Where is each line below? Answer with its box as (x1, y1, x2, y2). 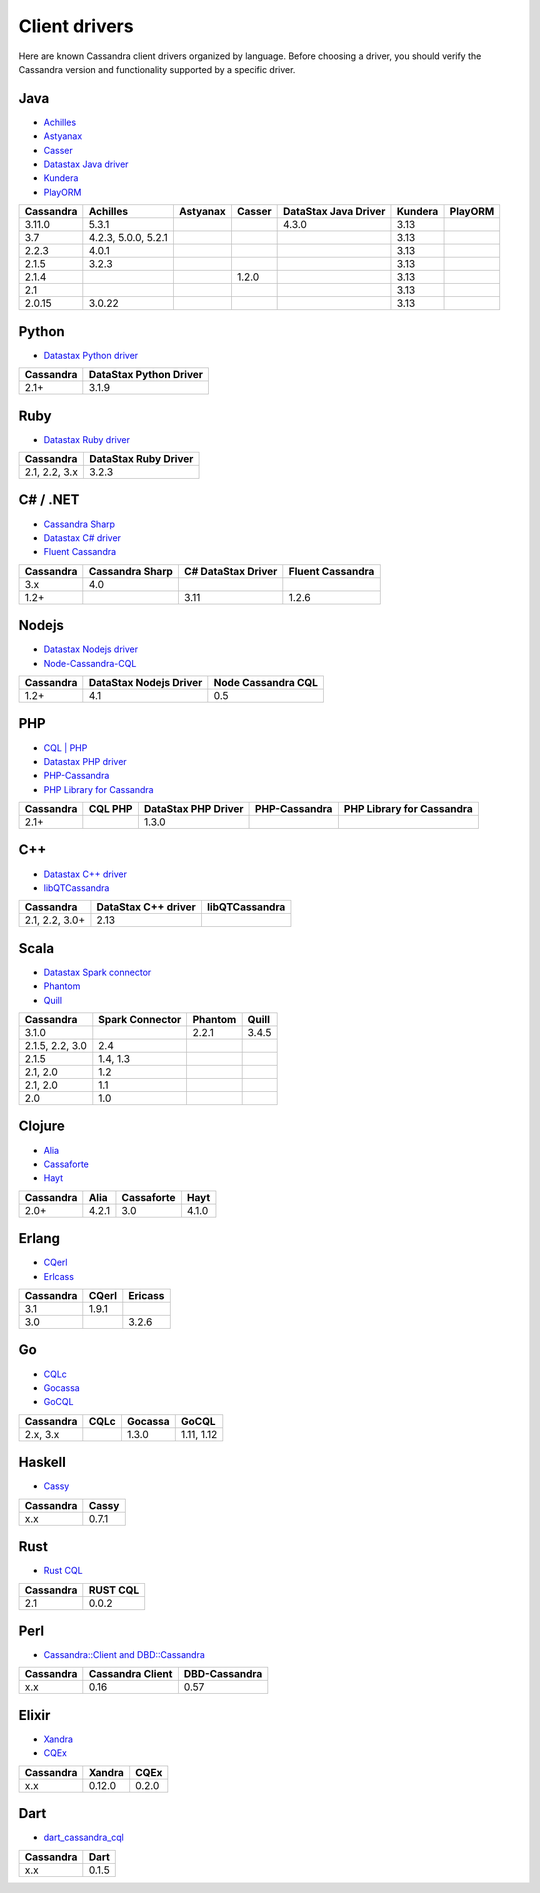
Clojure (18, 1118, 65, 1135)
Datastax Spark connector (43, 966, 152, 978)
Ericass (128, 1289, 165, 1303)
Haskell (18, 1454, 67, 1471)
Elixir (18, 1706, 51, 1724)
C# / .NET (18, 491, 80, 509)
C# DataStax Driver (183, 564, 278, 578)
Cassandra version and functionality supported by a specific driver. (18, 63, 296, 75)
